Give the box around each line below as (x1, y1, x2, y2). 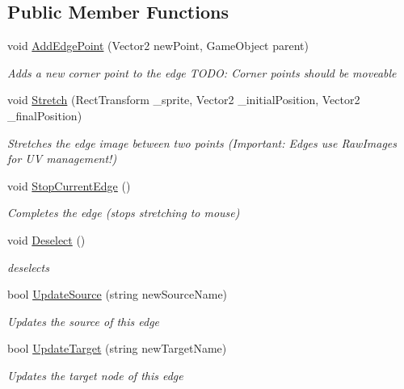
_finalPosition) (7, 107, 82, 123)
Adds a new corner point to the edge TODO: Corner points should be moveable (7, 64, 397, 81)
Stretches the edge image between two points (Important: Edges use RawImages (7, 134, 398, 151)
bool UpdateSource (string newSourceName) (7, 286, 228, 303)
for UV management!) (7, 150, 117, 167)
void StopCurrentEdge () (7, 177, 131, 194)
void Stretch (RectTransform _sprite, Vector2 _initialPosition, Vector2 (7, 91, 360, 108)
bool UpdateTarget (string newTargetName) (7, 340, 227, 357)
